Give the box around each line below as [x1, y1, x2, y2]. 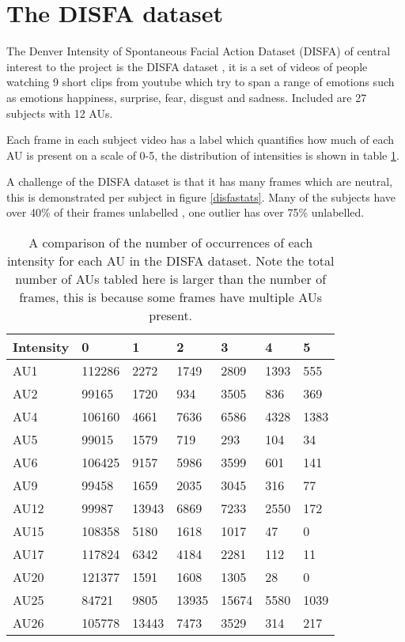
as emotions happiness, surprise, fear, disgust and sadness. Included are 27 [6, 89, 367, 105]
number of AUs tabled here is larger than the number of [15, 270, 327, 289]
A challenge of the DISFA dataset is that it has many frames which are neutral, [6, 173, 393, 190]
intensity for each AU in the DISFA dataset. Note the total [6, 251, 335, 270]
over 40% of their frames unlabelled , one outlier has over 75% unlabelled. [6, 204, 365, 221]
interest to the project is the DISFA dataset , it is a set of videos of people [6, 58, 368, 74]
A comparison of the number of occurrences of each [28, 233, 313, 252]
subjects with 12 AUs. [6, 104, 113, 121]
